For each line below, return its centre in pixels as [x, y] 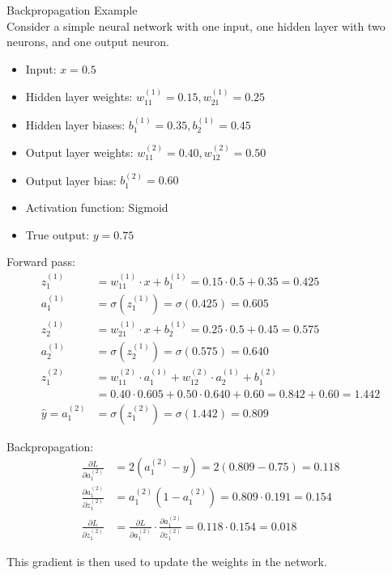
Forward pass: [41, 262]
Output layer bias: [71, 180]
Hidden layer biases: [75, 124]
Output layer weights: [79, 152]
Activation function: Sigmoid [97, 207]
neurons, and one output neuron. [88, 42]
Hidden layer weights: [79, 97]
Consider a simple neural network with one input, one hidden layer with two [196, 25]
